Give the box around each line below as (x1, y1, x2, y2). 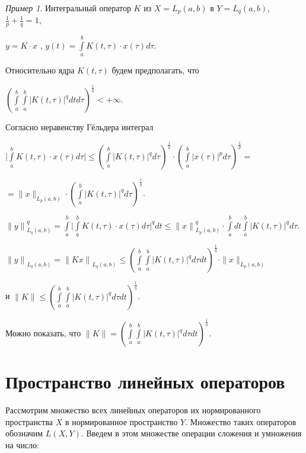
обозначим (5, 427, 43, 439)
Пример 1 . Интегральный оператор (5, 2, 131, 14)
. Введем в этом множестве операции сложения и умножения (81, 427, 302, 439)
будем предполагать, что (111, 64, 199, 76)
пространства (5, 415, 53, 428)
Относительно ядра (5, 64, 75, 76)
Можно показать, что (5, 327, 81, 339)
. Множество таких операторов (185, 415, 297, 428)
